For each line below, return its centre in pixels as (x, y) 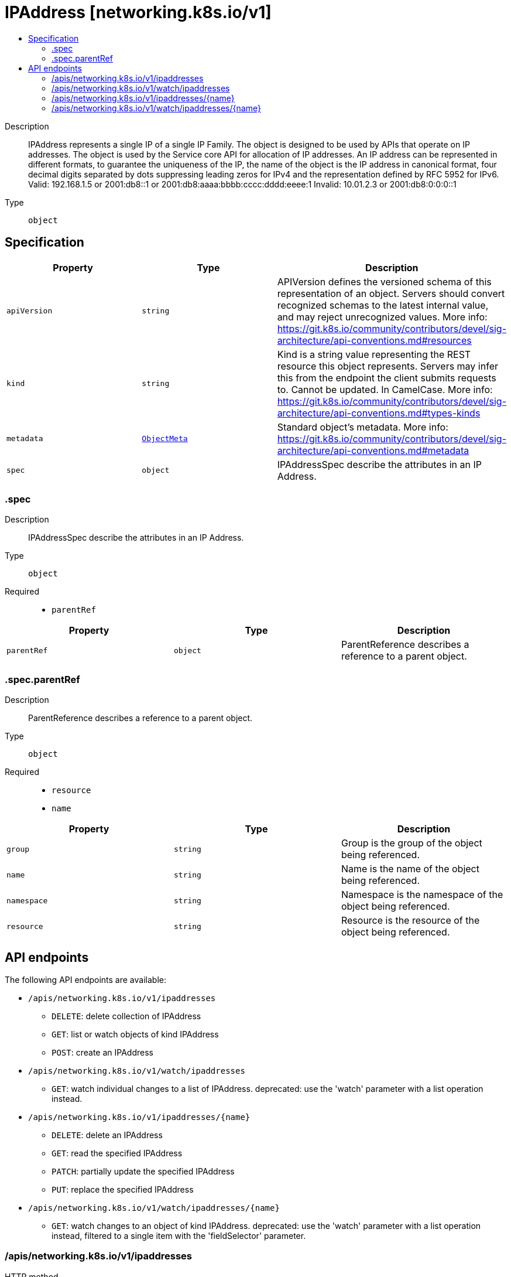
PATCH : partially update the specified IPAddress (143, 1171)
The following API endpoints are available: (85, 979)
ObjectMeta (165, 439)
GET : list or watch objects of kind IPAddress (135, 1034)
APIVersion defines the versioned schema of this (384, 281)
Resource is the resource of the (410, 921)
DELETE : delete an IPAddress (107, 1135)
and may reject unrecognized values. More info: (382, 317)
